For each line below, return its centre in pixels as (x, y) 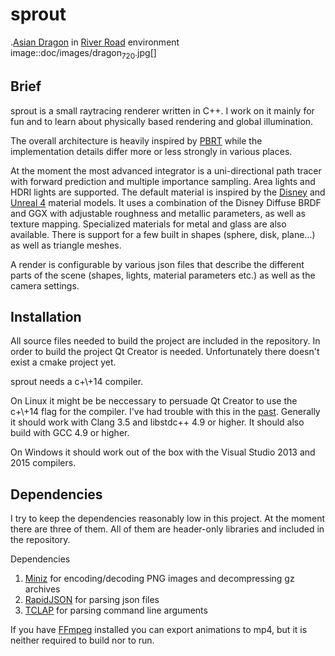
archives (42, 589)
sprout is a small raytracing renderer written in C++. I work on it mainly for (162, 110)
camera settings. (45, 285)
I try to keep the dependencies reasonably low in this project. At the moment (168, 519)
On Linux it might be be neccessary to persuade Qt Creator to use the (154, 401)
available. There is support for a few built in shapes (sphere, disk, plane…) (163, 234)
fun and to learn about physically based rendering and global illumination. (162, 121)
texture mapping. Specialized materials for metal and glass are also (148, 224)
